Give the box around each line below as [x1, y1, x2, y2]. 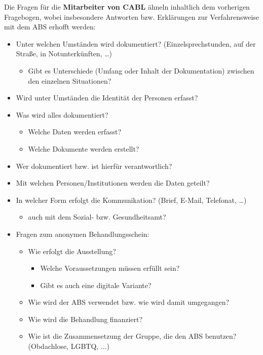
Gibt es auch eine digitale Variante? [40, 279, 152, 290]
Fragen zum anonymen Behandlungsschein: [16, 228, 149, 239]
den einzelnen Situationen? [28, 75, 111, 86]
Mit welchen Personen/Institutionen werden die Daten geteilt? [16, 177, 210, 188]
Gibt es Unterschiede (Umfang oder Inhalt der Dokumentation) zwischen [28, 65, 254, 76]
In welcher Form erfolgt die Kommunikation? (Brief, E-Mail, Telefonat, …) [16, 194, 247, 205]
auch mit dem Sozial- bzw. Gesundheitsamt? [28, 211, 166, 222]
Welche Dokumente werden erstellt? [28, 143, 139, 154]
